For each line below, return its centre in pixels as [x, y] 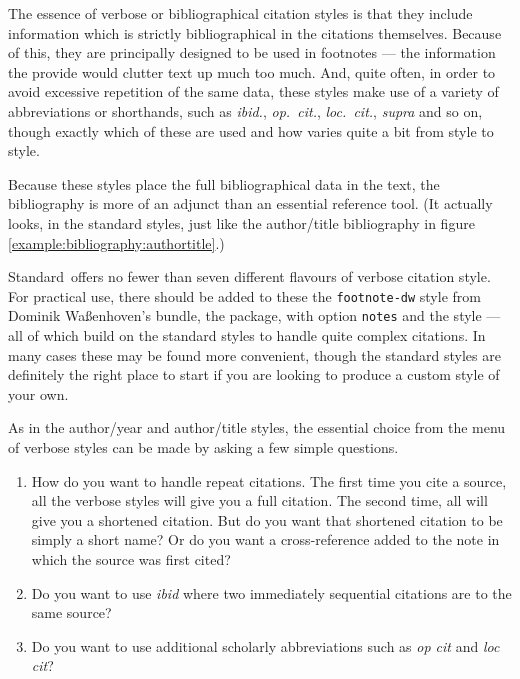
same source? [71, 612]
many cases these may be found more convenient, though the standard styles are [254, 354]
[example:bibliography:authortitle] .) [116, 242]
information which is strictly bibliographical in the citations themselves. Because [255, 32]
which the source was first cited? [131, 558]
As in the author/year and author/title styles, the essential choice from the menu [257, 427]
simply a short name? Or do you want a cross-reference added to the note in [265, 539]
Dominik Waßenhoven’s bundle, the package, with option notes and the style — [254, 315]
